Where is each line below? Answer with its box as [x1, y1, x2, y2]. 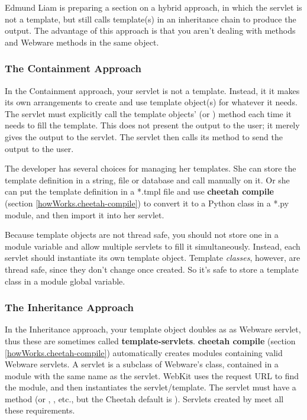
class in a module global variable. [5, 274, 125, 287]
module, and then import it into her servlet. [5, 208, 164, 221]
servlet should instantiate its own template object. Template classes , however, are [5, 251, 300, 264]
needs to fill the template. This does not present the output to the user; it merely [5, 119, 300, 131]
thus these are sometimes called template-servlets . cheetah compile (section [5, 334, 296, 347]
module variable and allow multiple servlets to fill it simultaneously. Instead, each [5, 240, 300, 252]
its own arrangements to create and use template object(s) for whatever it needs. [5, 96, 298, 108]
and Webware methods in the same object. [5, 35, 159, 48]
